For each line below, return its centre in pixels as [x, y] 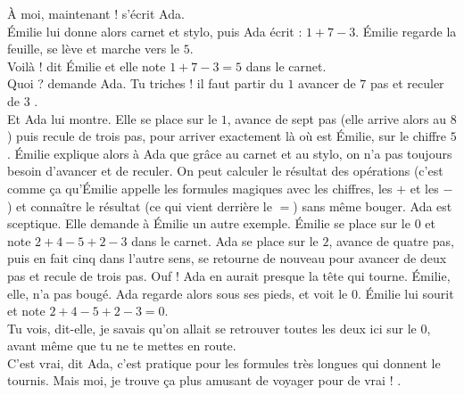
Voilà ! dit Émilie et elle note [87, 66]
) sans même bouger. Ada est [373, 206]
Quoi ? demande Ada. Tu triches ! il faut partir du [145, 83]
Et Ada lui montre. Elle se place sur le [112, 118]
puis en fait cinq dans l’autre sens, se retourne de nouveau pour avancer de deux [227, 258]
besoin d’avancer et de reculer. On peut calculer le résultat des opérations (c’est [225, 171]
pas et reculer [407, 83]
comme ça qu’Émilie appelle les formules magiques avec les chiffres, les [200, 188]
